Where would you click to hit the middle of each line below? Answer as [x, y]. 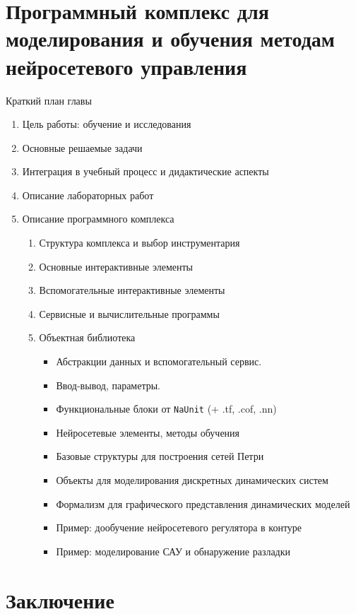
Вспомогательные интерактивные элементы [132, 290]
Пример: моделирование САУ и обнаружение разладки [173, 551]
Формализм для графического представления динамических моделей [203, 503]
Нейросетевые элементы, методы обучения [148, 432]
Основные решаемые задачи [82, 147]
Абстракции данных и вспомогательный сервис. [159, 361]
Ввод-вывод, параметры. [108, 385]
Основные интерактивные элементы [116, 266]
